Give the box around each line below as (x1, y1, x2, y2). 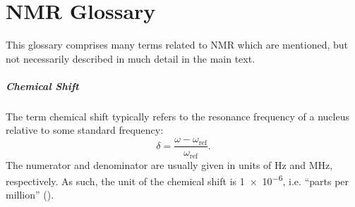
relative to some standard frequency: (6, 123, 164, 137)
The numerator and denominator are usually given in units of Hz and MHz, (6, 157, 333, 172)
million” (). (6, 187, 54, 202)
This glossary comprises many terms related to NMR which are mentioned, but (6, 37, 348, 52)
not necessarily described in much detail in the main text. (6, 51, 255, 65)
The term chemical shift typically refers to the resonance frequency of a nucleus (6, 108, 349, 123)
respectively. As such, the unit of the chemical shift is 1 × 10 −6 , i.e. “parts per (6, 172, 349, 188)
